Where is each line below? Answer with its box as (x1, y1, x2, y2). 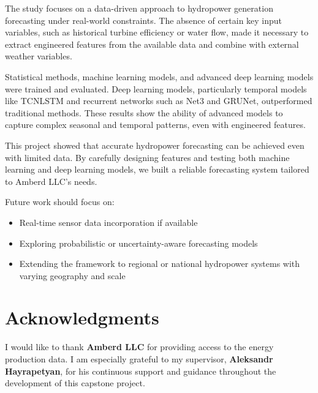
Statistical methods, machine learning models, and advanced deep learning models (5, 70, 314, 83)
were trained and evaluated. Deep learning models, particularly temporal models (5, 82, 307, 95)
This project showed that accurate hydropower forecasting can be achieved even (5, 138, 305, 151)
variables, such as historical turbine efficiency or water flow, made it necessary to (5, 26, 309, 39)
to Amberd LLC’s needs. (5, 174, 97, 187)
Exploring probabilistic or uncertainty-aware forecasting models (19, 236, 258, 249)
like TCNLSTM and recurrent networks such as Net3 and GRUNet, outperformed (5, 94, 312, 107)
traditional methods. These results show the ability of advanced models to (5, 106, 283, 119)
